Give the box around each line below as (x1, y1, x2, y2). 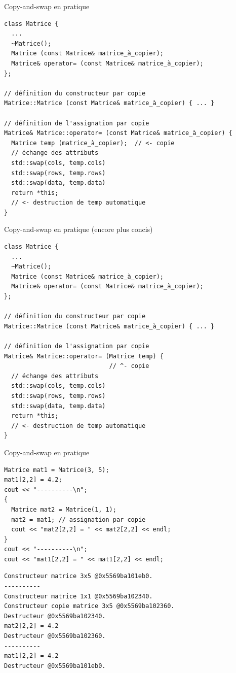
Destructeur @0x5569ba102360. (4, 632, 106, 640)
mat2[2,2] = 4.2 (4, 622, 59, 630)
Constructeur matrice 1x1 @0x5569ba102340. (4, 592, 153, 600)
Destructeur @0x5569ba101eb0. (4, 662, 106, 669)
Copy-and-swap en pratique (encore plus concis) (4, 224, 153, 234)
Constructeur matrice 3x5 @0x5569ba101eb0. (4, 573, 153, 580)
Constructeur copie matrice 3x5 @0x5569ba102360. (4, 602, 175, 610)
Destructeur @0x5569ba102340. (4, 612, 106, 620)
